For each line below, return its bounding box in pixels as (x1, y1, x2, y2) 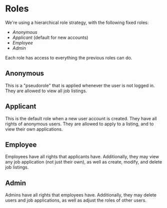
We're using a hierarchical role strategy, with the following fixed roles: (5, 19, 149, 25)
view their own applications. (5, 126, 63, 132)
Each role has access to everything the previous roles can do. (5, 54, 132, 60)
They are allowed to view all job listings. (5, 88, 87, 94)
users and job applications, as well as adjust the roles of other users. (5, 198, 146, 204)
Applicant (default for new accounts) (12, 34, 88, 40)
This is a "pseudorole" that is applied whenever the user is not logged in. (5, 82, 155, 88)
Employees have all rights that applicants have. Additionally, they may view (5, 154, 159, 160)
